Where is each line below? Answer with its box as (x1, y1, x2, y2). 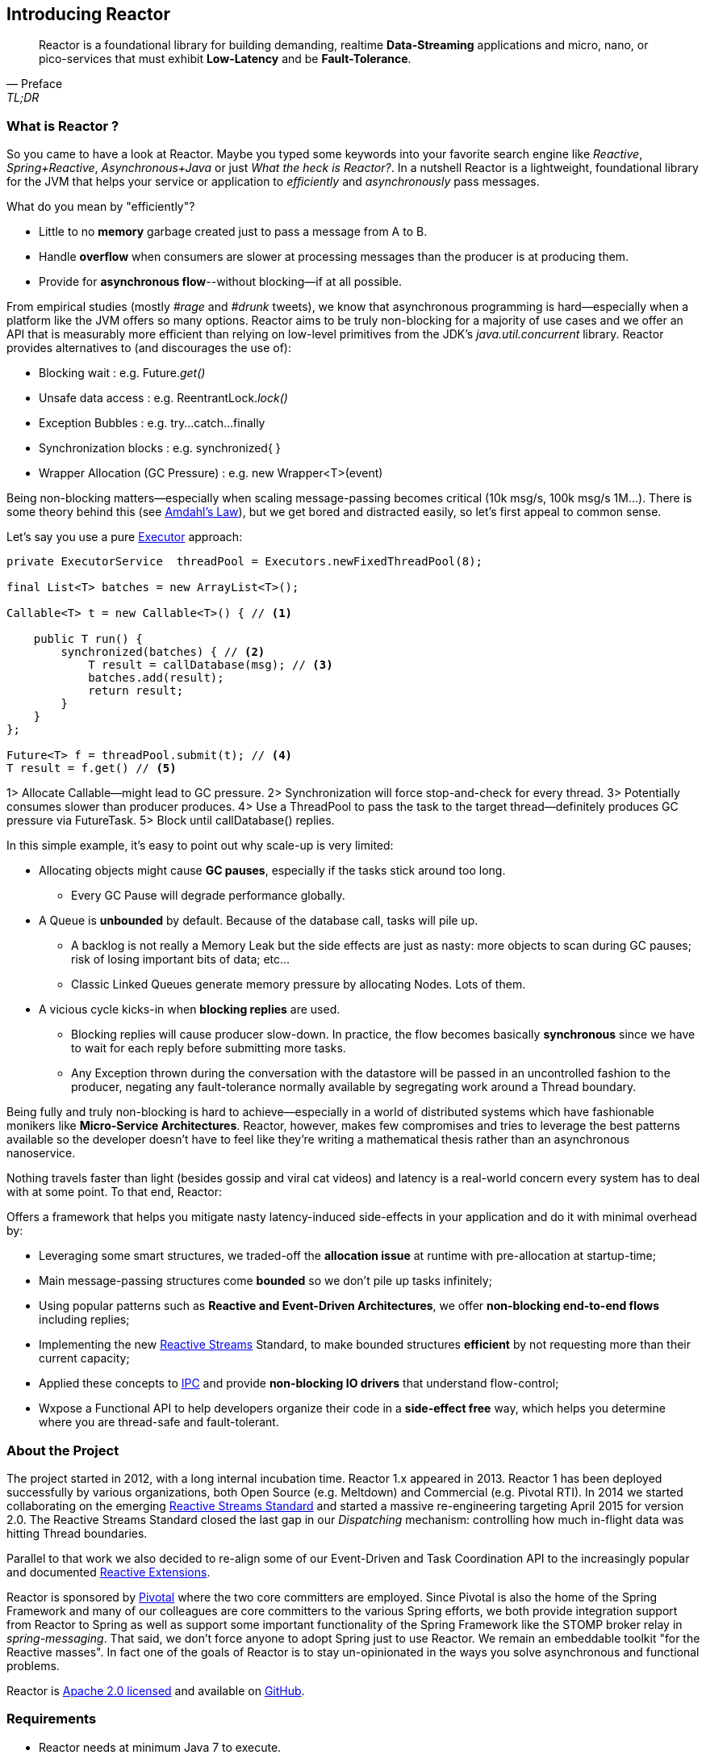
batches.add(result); (88, 671, 224, 685)
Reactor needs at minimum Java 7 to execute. (39, 1740, 282, 1754)
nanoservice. (6, 1146, 76, 1161)
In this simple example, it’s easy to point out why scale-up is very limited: (6, 838, 394, 853)
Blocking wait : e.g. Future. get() (39, 366, 206, 380)
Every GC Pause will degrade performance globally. (71, 888, 345, 903)
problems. (6, 1658, 60, 1673)
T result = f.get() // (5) (6, 762, 177, 775)
